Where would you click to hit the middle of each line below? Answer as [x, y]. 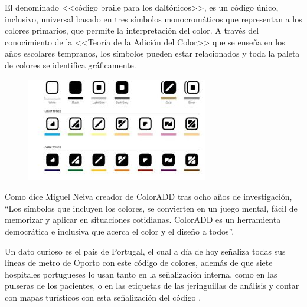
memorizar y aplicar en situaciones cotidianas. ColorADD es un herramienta [143, 219]
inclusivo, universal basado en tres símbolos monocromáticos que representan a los [153, 19]
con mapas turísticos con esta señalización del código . [103, 297]
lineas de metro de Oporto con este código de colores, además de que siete [139, 263]
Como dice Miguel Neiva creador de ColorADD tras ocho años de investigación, [148, 197]
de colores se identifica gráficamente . [71, 65]
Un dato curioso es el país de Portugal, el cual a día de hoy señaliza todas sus [145, 251]
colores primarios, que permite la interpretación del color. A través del [132, 30]
